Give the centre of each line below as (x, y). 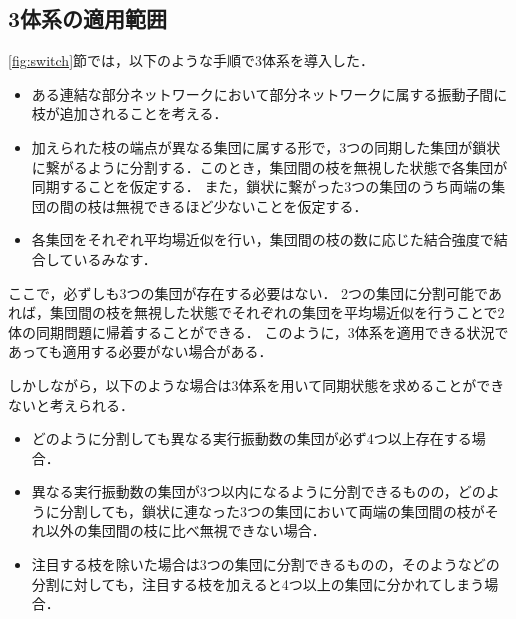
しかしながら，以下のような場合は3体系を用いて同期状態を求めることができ (256, 384)
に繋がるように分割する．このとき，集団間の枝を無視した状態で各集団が (269, 166)
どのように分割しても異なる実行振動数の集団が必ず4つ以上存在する (251, 438)
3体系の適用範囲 (88, 18)
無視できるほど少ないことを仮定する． (241, 205)
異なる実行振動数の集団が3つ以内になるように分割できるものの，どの (258, 491)
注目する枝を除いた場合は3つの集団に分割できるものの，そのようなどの (265, 564)
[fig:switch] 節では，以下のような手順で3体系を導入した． (191, 60)
